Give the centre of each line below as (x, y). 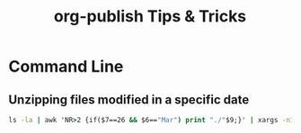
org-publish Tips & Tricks (150, 17)
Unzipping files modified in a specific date (129, 100)
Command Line (66, 66)
